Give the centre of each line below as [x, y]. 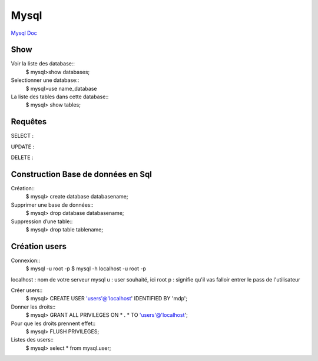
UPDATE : [23, 147]
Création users [39, 246]
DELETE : [22, 158]
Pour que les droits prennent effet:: [53, 323]
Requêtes [29, 122]
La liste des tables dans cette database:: [60, 97]
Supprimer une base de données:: [52, 205]
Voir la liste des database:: [43, 64]
